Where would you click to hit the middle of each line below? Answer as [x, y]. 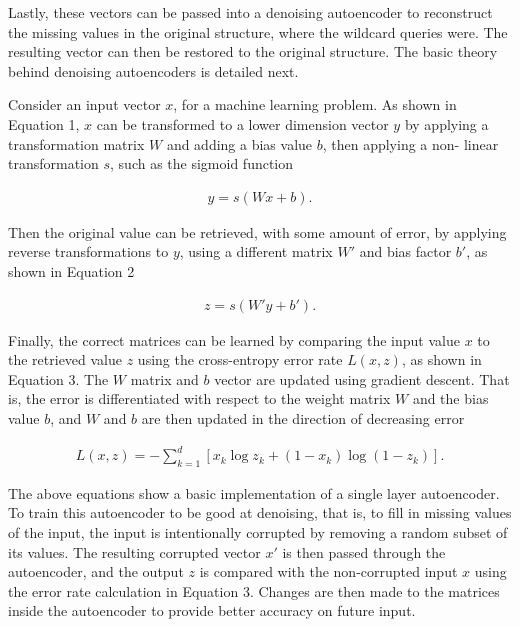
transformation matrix [76, 143]
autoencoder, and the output [96, 571]
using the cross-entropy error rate [240, 359]
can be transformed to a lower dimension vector [242, 123]
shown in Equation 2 [71, 270]
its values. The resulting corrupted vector [134, 551]
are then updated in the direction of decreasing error [303, 417]
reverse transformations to [88, 251]
